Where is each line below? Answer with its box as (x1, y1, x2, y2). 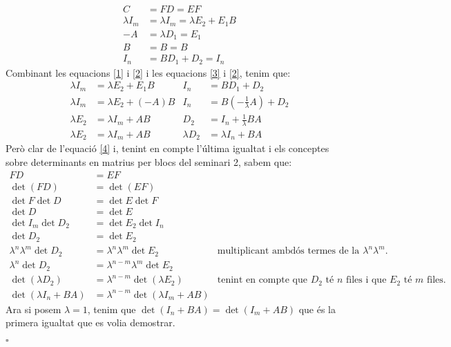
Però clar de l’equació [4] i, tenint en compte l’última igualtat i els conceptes (6, 141, 329, 156)
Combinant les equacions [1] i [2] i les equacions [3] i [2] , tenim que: (6, 65, 291, 79)
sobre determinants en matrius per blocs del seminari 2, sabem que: (6, 155, 292, 169)
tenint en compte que (217, 275, 307, 285)
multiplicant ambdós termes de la (217, 246, 360, 256)
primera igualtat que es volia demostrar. (6, 315, 175, 330)
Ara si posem (6, 301, 61, 316)
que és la (298, 301, 336, 316)
